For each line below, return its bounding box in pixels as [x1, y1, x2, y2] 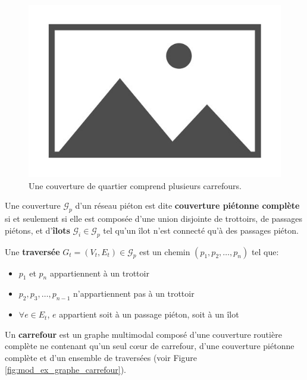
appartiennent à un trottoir [49, 266, 149, 279]
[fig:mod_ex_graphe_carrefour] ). [5, 363, 126, 375]
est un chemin [139, 245, 190, 257]
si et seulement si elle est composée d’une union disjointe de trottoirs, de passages [5, 212, 303, 225]
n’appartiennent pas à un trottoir [73, 287, 195, 300]
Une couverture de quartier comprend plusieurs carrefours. [29, 179, 242, 191]
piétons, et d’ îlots [5, 224, 70, 236]
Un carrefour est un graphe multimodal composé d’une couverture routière [5, 328, 282, 340]
